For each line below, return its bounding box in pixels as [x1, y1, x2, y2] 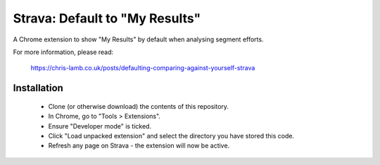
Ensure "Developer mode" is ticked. [48, 121, 151, 130]
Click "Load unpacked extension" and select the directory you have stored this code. [48, 131, 295, 140]
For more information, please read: [13, 48, 114, 56]
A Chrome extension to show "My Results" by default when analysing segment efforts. [13, 35, 264, 44]
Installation [13, 82, 63, 94]
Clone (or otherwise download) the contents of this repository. [48, 102, 229, 110]
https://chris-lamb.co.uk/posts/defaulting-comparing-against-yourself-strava [30, 64, 255, 72]
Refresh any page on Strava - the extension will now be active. [48, 141, 230, 150]
